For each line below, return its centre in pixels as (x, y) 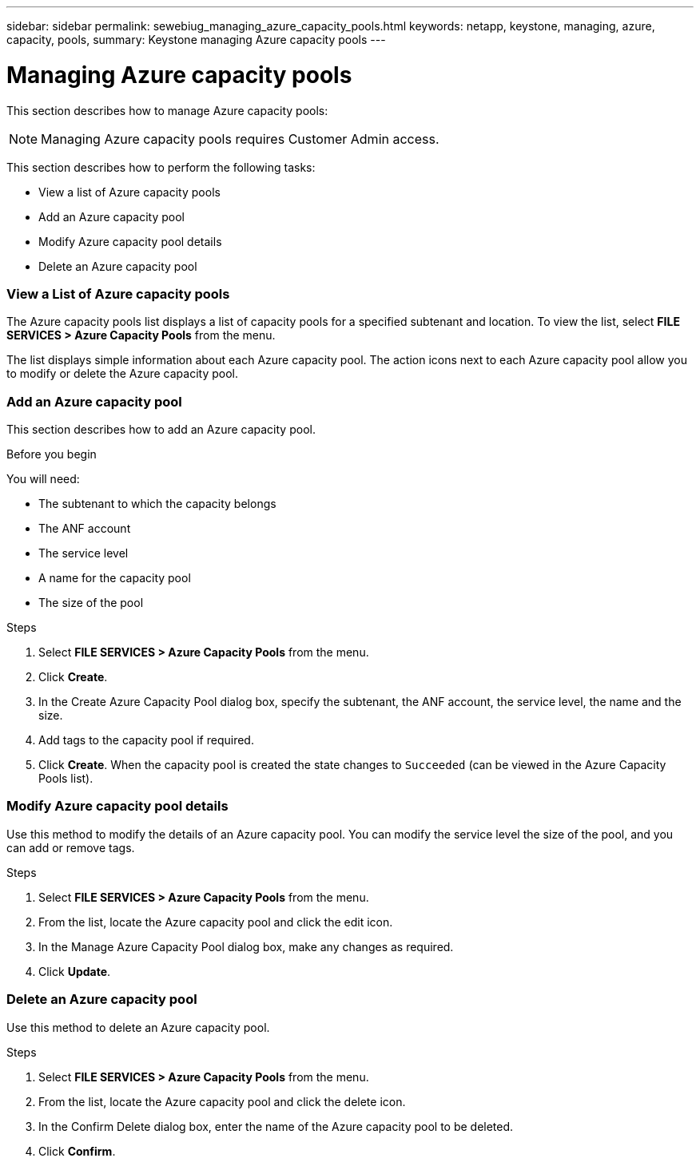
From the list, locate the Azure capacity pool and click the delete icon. (222, 1101)
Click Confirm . (77, 1151)
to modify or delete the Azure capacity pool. (122, 374)
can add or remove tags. (71, 847)
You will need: (43, 479)
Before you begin (52, 454)
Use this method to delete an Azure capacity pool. (138, 1027)
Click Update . (75, 971)
